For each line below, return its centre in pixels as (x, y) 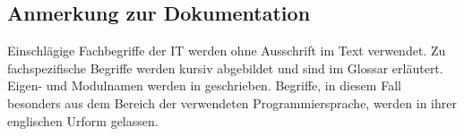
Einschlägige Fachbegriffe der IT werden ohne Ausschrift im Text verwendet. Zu (227, 51)
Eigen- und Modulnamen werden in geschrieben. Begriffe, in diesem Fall (204, 85)
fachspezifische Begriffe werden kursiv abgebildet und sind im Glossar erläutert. (225, 68)
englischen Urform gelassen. (83, 120)
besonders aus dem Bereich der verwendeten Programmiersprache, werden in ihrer (232, 102)
